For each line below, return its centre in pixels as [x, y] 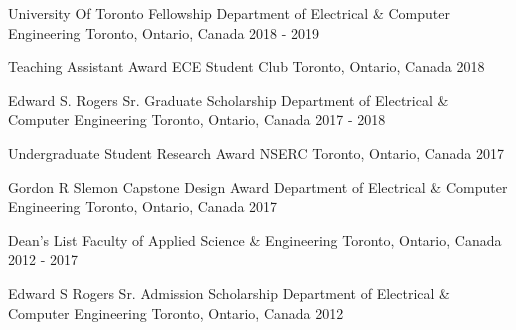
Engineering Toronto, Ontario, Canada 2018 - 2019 [164, 32]
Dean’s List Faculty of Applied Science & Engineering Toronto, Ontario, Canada [255, 239]
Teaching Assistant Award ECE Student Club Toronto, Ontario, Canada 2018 [246, 66]
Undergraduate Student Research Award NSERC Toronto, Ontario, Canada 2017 [256, 152]
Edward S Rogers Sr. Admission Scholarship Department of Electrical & [229, 292]
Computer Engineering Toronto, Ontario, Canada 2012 [176, 312]
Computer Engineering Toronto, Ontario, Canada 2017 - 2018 [197, 119]
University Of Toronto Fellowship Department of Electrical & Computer [229, 13]
